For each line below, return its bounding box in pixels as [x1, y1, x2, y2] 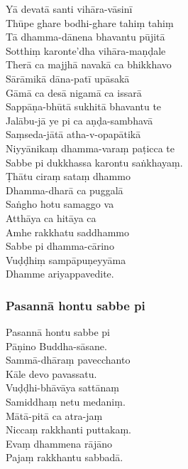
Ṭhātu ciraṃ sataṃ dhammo [6, 169, 131, 184]
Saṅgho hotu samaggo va [6, 196, 114, 211]
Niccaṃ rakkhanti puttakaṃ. [6, 422, 132, 437]
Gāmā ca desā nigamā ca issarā [6, 85, 142, 100]
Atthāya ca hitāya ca [6, 210, 96, 225]
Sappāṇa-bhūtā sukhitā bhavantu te [6, 99, 162, 114]
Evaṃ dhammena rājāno [6, 436, 112, 450]
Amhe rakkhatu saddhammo [6, 224, 129, 239]
